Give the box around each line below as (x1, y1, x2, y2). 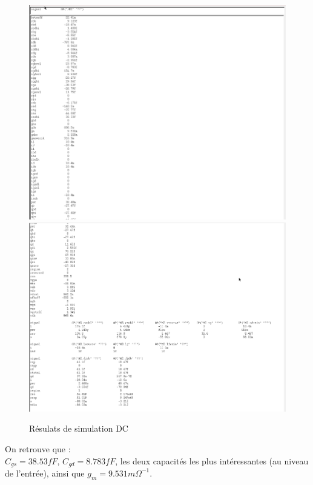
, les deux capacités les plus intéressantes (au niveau (115, 454, 309, 467)
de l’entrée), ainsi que (5, 466, 85, 479)
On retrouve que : (5, 442, 71, 455)
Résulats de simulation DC (29, 422, 128, 435)
